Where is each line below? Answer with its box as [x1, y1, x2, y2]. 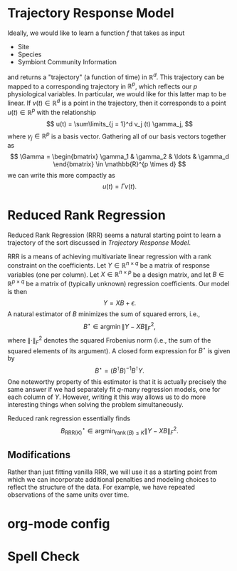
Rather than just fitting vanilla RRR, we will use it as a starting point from [7, 468, 218, 476]
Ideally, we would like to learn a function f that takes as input [7, 29, 185, 37]
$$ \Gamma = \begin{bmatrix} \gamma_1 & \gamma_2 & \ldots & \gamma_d [10, 152, 229, 161]
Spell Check [7, 548, 80, 565]
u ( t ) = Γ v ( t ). [102, 182, 137, 191]
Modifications [7, 448, 71, 461]
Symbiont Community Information [17, 57, 117, 66]
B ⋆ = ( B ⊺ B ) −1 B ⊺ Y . [95, 365, 144, 375]
